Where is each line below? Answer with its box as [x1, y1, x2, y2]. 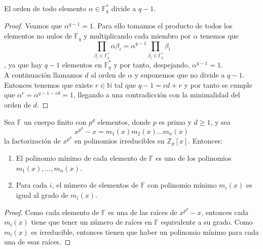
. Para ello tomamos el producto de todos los [93, 20, 233, 31]
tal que [114, 79, 136, 90]
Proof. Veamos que [4, 20, 62, 31]
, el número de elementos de [52, 180, 139, 190]
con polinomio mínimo [147, 180, 217, 190]
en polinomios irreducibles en [74, 135, 165, 146]
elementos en [62, 59, 102, 69]
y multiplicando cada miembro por [83, 30, 191, 41]
